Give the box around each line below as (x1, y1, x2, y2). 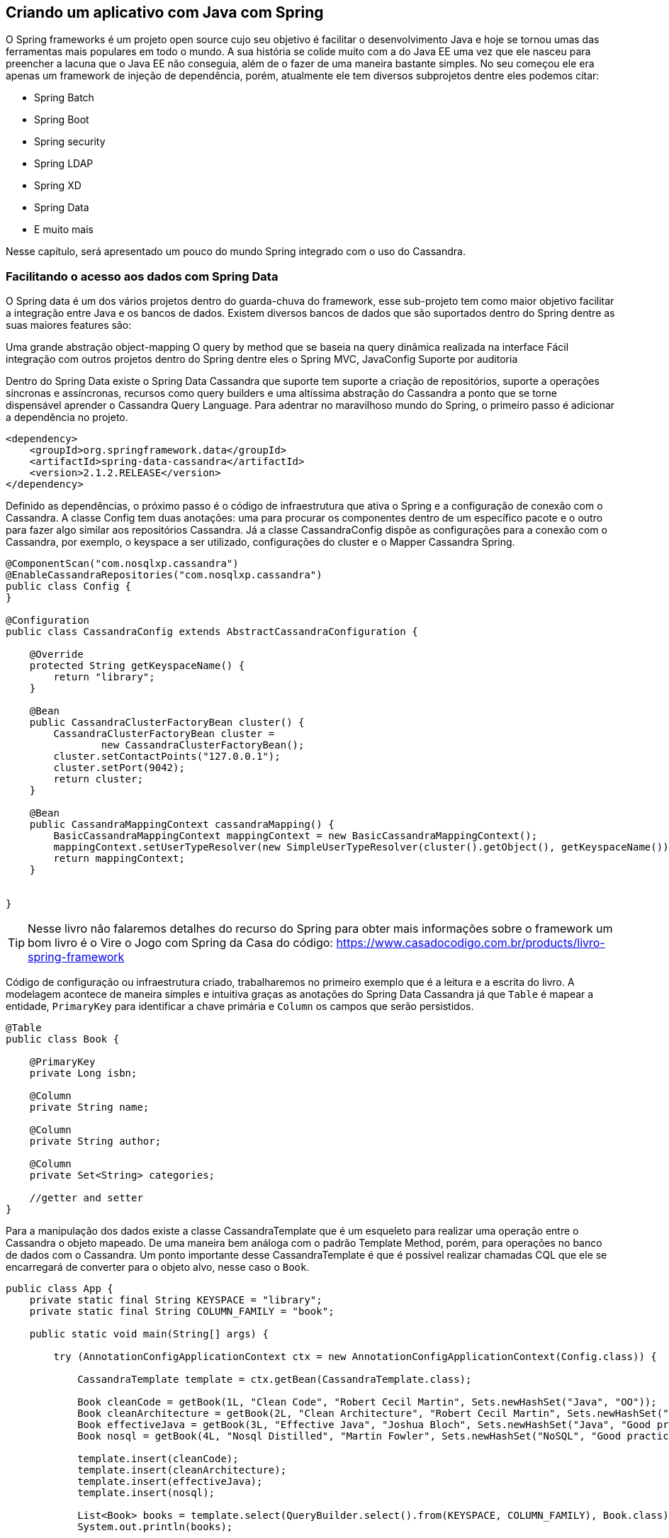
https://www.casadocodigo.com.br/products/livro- (336, 936, 605, 950)
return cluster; (53, 773, 143, 785)
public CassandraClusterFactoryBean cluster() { (29, 717, 305, 729)
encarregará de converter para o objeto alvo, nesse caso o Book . (6, 1261, 310, 1274)
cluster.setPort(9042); (53, 762, 185, 774)
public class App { (6, 1283, 113, 1295)
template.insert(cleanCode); (77, 1453, 239, 1465)
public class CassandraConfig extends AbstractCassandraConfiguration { (6, 626, 418, 638)
